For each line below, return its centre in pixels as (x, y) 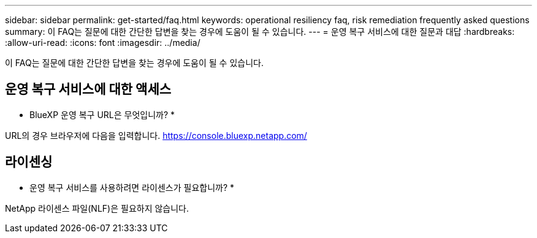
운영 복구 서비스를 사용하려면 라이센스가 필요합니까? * (132, 187)
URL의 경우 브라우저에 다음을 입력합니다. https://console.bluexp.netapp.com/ (156, 135)
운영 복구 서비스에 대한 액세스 (88, 89)
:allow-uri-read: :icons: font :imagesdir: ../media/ (103, 43)
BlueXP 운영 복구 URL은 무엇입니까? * (102, 114)
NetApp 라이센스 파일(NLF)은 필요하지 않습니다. (97, 208)
